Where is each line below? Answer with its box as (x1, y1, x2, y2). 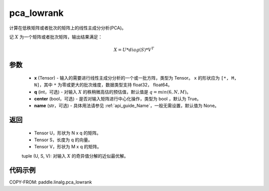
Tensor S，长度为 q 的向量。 (34, 137, 93, 143)
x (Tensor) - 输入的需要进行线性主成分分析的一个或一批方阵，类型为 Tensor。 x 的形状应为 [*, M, (34, 75, 237, 81)
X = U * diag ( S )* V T (114, 46, 154, 53)
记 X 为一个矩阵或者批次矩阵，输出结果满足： (9, 34, 103, 40)
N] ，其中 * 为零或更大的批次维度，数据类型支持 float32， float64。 (34, 82, 173, 88)
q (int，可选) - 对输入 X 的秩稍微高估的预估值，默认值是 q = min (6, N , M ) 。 (34, 89, 191, 95)
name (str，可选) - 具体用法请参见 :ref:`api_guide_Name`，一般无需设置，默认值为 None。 (34, 102, 219, 109)
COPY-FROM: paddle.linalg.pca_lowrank (9, 179, 92, 185)
